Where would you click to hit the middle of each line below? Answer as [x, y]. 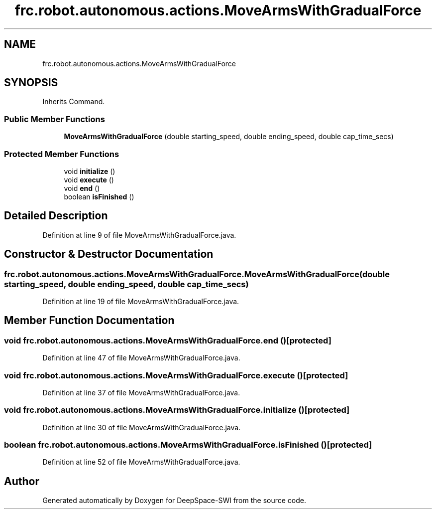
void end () [82, 188]
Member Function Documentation [89, 321]
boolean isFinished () [99, 196]
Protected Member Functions [62, 154]
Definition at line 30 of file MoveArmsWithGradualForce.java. [142, 427]
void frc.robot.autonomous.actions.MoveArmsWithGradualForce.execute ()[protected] [176, 375]
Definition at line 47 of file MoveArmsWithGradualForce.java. [141, 358]
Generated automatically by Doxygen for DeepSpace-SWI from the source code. [174, 501]
